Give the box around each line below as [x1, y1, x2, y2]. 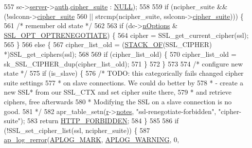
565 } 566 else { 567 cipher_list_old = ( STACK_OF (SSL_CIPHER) [4, 39, 212, 49]
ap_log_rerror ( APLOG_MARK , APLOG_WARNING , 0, [4, 134, 179, 145]
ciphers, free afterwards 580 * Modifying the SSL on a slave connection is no [4, 96, 232, 106]
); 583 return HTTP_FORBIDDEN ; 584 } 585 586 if [20, 115, 179, 126]
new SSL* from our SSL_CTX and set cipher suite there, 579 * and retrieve [4, 87, 232, 97]
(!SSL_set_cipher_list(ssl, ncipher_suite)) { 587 [4, 125, 150, 135]
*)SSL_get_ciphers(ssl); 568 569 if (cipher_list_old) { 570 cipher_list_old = [4, 49, 236, 59]
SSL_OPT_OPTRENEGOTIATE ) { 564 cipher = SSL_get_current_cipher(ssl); [4, 30, 249, 40]
